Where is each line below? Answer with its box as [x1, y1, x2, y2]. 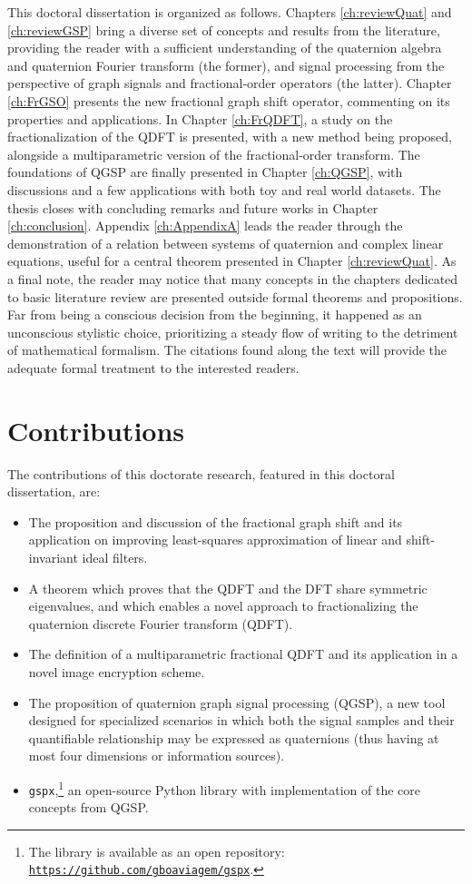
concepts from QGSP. [28, 798, 149, 817]
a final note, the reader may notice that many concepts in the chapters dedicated [7, 269, 458, 288]
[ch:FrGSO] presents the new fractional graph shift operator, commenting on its [7, 91, 450, 110]
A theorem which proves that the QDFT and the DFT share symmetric [28, 578, 428, 597]
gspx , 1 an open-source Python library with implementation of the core [28, 777, 421, 799]
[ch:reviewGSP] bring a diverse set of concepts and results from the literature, [7, 20, 440, 39]
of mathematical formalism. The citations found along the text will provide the [7, 340, 447, 359]
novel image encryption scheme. [28, 662, 205, 681]
